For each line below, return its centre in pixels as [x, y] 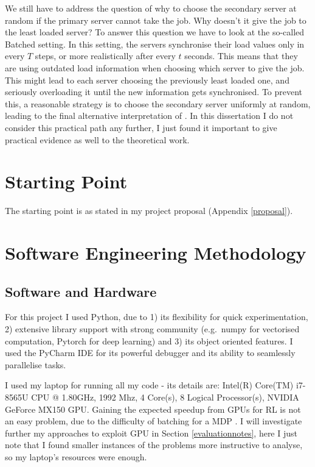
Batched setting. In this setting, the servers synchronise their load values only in [155, 44]
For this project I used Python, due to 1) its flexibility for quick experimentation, [157, 317]
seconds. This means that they [241, 56]
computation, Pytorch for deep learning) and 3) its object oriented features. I [149, 340]
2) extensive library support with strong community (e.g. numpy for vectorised [152, 329]
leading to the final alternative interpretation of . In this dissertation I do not [149, 116]
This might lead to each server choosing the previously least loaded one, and [147, 80]
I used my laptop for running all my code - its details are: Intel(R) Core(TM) [149, 385]
